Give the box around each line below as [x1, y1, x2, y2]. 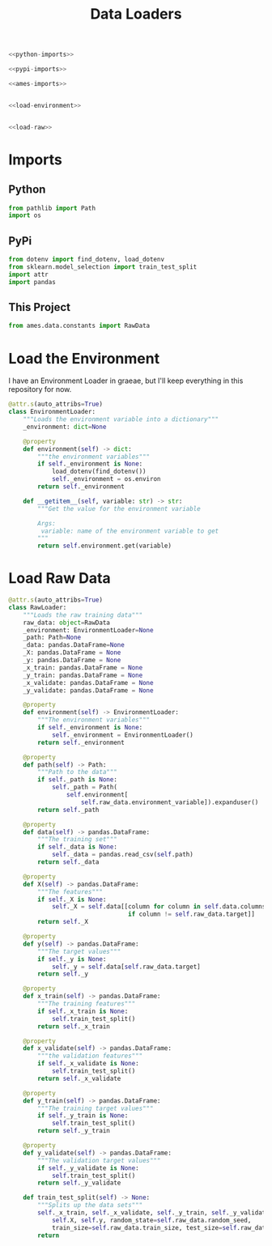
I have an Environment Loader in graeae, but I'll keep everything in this [8, 376, 244, 385]
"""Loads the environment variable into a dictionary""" [23, 415, 219, 423]
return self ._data [37, 858, 100, 866]
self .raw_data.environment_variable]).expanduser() [80, 798, 259, 806]
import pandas [8, 278, 57, 286]
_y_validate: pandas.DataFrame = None [23, 686, 154, 695]
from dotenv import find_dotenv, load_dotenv [8, 256, 164, 264]
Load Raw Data [8, 569, 111, 588]
